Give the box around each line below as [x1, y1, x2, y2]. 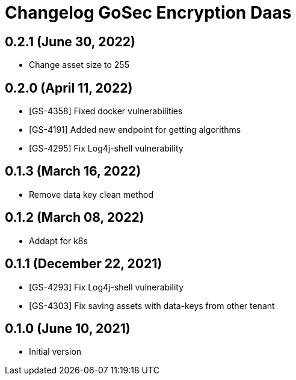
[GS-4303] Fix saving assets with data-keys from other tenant [29, 300, 275, 311]
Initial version [29, 346, 82, 357]
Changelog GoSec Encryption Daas [5, 2, 292, 23]
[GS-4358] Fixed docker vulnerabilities [29, 106, 183, 117]
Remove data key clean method [29, 189, 153, 200]
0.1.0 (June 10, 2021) [5, 320, 131, 336]
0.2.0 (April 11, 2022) [5, 80, 133, 96]
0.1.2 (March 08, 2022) [5, 210, 144, 225]
